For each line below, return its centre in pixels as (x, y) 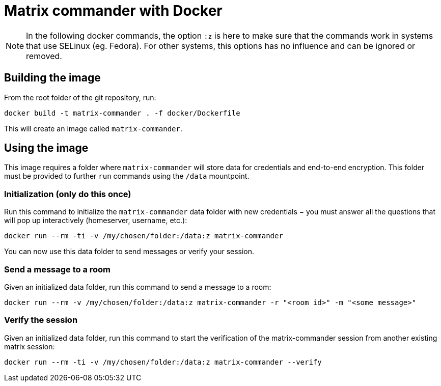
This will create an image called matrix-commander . (93, 128)
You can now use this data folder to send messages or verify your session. (129, 252)
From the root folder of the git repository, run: (80, 97)
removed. (44, 56)
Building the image (52, 78)
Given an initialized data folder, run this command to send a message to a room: (138, 287)
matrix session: (30, 346)
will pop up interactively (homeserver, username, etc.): (96, 220)
